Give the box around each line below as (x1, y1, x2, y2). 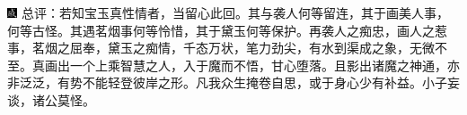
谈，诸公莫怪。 (7, 90, 95, 109)
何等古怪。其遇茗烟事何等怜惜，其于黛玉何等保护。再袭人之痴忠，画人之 (7, 21, 435, 39)
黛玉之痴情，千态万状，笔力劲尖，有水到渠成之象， (107, 38, 410, 57)
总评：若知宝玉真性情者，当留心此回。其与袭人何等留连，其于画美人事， (21, 4, 449, 21)
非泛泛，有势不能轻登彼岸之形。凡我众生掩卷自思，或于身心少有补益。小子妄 (7, 73, 460, 92)
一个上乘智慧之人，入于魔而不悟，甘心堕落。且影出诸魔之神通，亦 (69, 55, 460, 74)
